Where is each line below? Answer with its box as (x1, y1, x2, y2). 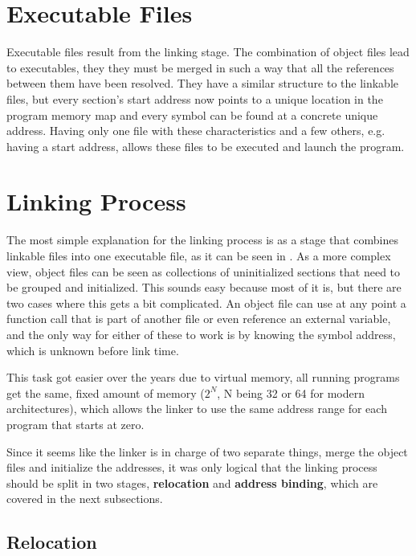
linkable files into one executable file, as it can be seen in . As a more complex (6, 247, 391, 264)
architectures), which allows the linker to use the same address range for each (6, 400, 387, 417)
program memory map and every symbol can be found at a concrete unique (6, 106, 378, 123)
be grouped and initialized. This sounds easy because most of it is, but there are (6, 279, 402, 296)
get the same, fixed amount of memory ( (6, 384, 205, 401)
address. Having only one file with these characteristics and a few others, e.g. (6, 122, 385, 139)
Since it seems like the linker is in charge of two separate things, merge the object (6, 443, 408, 460)
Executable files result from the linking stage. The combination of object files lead (6, 43, 410, 60)
